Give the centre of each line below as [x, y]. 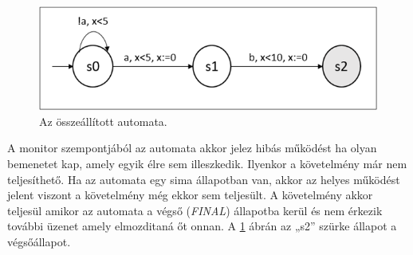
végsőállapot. [39, 241]
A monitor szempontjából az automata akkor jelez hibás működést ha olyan [192, 148]
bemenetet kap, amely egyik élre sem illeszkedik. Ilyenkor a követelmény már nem [207, 163]
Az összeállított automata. [103, 121]
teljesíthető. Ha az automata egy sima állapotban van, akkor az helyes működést [204, 179]
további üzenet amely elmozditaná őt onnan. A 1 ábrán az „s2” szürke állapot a [202, 226]
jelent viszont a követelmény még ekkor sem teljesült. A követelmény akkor [190, 195]
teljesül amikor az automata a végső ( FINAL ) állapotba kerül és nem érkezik [195, 210]
